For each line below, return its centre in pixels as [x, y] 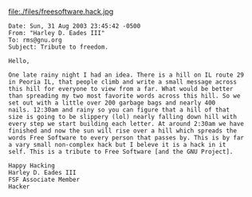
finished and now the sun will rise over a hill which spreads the [123, 131]
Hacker [19, 187]
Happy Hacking [32, 166]
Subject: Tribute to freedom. [59, 47]
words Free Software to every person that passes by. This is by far [126, 138]
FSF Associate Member [44, 179]
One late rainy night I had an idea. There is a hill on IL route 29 [126, 75]
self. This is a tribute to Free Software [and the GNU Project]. [121, 152]
